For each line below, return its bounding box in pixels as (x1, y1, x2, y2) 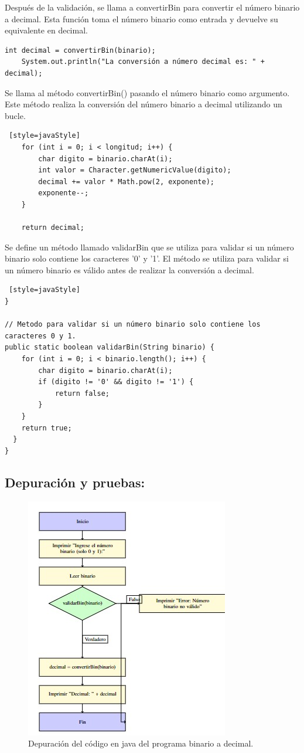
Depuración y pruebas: (5, 473, 145, 491)
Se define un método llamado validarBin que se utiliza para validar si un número (5, 240, 294, 253)
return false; (54, 389, 110, 398)
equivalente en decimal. (5, 24, 88, 36)
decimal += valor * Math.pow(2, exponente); (38, 177, 214, 186)
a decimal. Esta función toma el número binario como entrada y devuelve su (5, 12, 278, 25)
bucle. (5, 109, 26, 121)
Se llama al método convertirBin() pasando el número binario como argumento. (5, 86, 290, 99)
